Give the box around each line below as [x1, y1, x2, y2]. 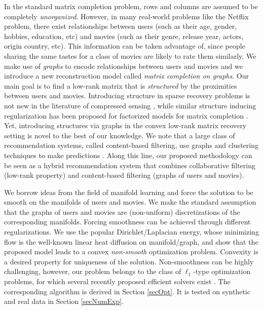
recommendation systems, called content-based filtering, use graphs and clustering [4, 140, 258, 150]
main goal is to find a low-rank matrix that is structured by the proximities [4, 80, 237, 91]
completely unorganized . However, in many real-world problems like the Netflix [4, 11, 249, 21]
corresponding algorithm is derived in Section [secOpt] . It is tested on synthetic [4, 286, 250, 296]
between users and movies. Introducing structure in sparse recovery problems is [4, 90, 250, 101]
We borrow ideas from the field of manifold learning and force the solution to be [4, 186, 253, 197]
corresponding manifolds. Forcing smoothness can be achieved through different [4, 216, 251, 227]
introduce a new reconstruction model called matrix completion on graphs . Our [4, 70, 249, 81]
